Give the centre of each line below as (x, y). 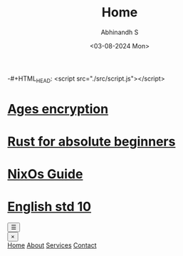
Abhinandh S (120, 32)
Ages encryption (58, 109)
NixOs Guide (45, 174)
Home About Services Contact (52, 245)
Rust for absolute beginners (91, 142)
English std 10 (49, 207)
